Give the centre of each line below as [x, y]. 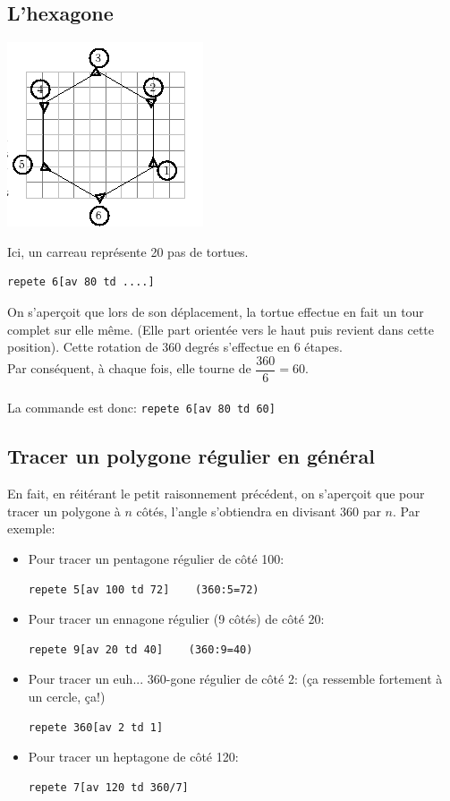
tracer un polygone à [64, 511]
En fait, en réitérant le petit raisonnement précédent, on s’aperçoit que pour [216, 494]
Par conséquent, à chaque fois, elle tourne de [129, 368]
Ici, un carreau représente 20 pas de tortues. [128, 251]
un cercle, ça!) [67, 697]
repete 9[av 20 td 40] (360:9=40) [140, 649]
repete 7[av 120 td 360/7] [108, 787]
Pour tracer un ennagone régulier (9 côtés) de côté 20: [176, 619]
